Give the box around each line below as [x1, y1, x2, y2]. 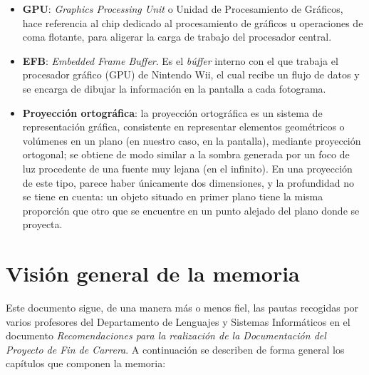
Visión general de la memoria [6, 259, 300, 288]
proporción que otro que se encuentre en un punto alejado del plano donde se [22, 202, 360, 217]
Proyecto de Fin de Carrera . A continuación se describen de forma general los [6, 341, 345, 356]
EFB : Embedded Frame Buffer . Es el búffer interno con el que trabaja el [22, 53, 338, 68]
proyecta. [22, 217, 63, 232]
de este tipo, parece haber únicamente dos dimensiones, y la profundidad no [22, 175, 354, 190]
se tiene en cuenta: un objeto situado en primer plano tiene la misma [22, 189, 323, 204]
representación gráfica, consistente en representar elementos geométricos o [22, 119, 345, 134]
